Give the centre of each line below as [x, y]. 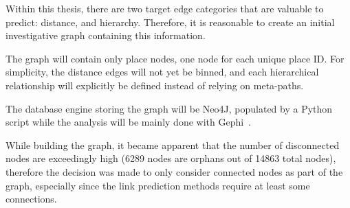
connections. [31, 199]
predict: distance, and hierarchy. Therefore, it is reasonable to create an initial [170, 22]
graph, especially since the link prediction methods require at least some [158, 185]
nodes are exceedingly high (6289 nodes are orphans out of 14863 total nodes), [171, 158]
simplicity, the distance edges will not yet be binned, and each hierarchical [162, 72]
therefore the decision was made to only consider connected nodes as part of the [174, 171]
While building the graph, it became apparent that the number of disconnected [173, 145]
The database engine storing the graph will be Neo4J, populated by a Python [169, 108]
